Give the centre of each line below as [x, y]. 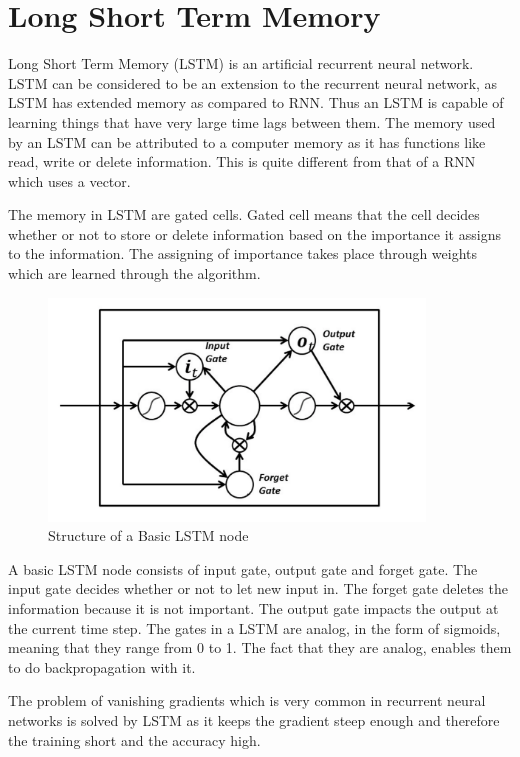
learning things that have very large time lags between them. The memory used [252, 121]
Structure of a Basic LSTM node [148, 535]
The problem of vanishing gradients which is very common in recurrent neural [247, 700]
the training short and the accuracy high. [134, 739]
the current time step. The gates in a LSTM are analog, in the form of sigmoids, [254, 627]
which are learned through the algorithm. [134, 273]
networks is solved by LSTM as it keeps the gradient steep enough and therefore [254, 720]
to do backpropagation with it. [102, 666]
